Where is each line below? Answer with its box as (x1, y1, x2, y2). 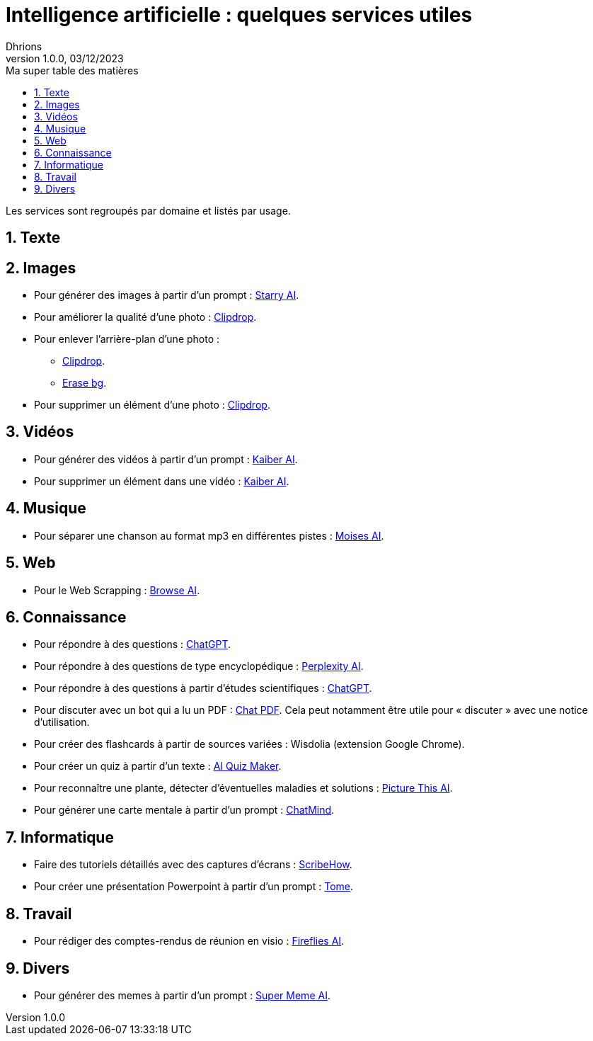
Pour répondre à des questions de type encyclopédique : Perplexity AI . (34, 660, 364, 673)
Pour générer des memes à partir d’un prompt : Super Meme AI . (34, 989, 330, 1001)
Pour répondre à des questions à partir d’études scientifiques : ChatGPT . (34, 682, 372, 695)
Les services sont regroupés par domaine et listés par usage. (6, 204, 291, 217)
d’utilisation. (34, 716, 90, 729)
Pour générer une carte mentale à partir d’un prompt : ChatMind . (34, 804, 335, 817)
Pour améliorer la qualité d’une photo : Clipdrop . (34, 311, 257, 324)
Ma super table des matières (6, 64, 139, 76)
